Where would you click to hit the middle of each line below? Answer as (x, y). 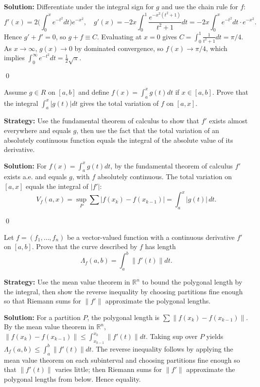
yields (215, 336)
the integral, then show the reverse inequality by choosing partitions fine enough (123, 291)
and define (94, 92)
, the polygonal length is (123, 317)
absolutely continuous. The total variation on (165, 177)
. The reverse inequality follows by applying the (162, 348)
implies (14, 58)
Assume (16, 92)
